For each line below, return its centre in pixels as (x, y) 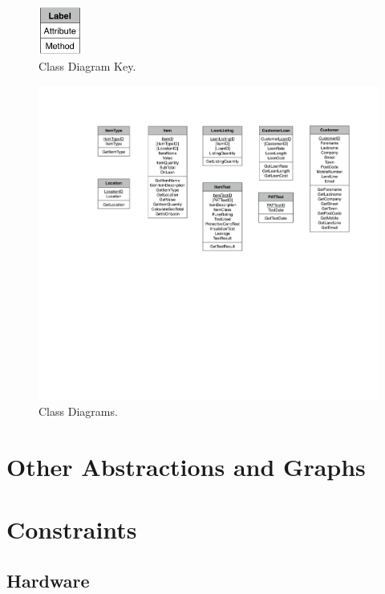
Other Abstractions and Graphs (186, 467)
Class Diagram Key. (87, 66)
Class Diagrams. (78, 411)
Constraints (72, 529)
